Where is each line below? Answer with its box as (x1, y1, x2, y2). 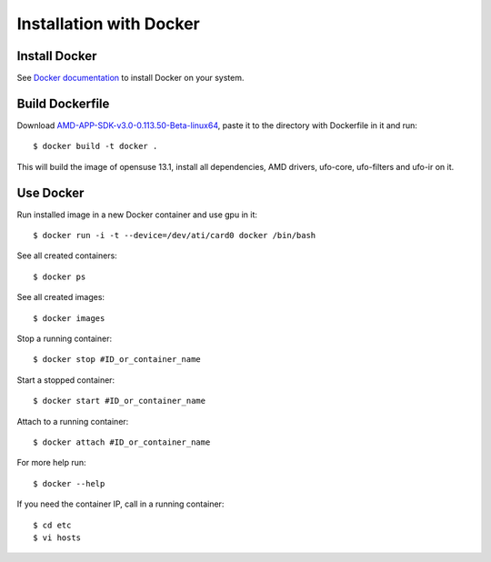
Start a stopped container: (16, 374, 115, 386)
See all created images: (16, 292, 105, 303)
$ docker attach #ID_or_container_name (33, 437, 211, 447)
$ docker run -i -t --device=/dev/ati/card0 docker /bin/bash (33, 230, 316, 241)
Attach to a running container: (16, 416, 129, 427)
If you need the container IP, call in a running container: (16, 498, 225, 509)
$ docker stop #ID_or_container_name (33, 355, 202, 365)
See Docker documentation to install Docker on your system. (16, 73, 245, 84)
